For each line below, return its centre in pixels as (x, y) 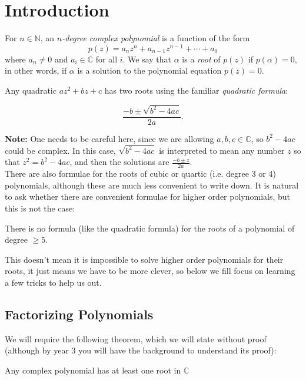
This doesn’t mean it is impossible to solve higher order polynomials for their (144, 259)
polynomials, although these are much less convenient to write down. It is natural (152, 185)
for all (107, 59)
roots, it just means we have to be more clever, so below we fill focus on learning (150, 271)
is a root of (201, 59)
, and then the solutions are (119, 162)
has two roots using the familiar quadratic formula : (196, 90)
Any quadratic (31, 90)
